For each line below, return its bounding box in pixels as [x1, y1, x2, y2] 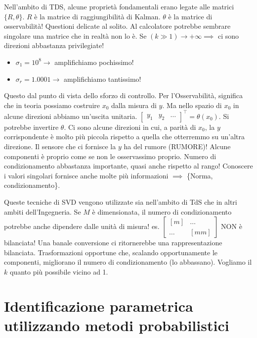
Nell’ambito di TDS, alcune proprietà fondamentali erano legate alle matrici [4, 1, 234, 11]
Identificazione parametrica [4, 295, 193, 316]
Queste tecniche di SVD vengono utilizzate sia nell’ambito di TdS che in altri [4, 197, 237, 207]
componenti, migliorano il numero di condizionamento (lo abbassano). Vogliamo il [4, 257, 252, 267]
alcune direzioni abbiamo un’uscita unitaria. [4, 111, 137, 121]
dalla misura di [111, 100, 157, 110]
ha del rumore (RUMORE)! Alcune [124, 141, 231, 152]
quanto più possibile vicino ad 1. [9, 266, 108, 277]
